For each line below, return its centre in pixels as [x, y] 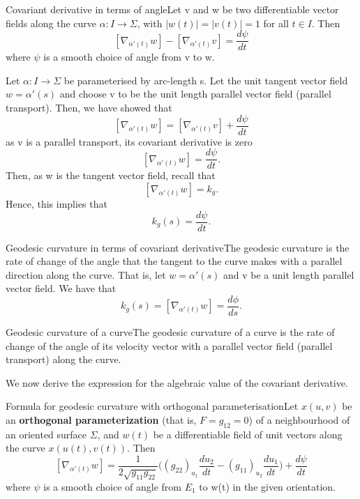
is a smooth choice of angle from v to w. [129, 57]
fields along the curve [51, 23]
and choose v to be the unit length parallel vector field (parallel [195, 94]
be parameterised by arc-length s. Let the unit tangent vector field [206, 80]
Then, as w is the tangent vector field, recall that [111, 175]
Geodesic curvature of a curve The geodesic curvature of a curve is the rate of [170, 332]
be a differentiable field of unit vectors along [248, 434]
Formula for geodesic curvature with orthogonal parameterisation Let [152, 406]
